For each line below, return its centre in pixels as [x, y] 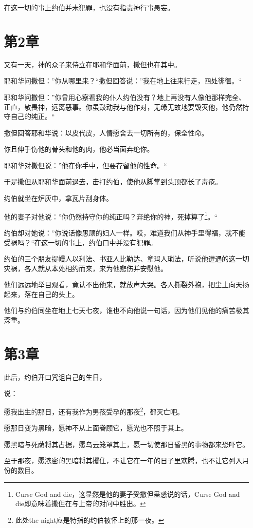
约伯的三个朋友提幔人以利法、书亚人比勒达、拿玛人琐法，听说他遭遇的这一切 [126, 259]
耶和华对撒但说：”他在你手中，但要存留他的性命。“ [86, 165]
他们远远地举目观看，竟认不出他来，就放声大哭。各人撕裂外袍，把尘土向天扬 [126, 284]
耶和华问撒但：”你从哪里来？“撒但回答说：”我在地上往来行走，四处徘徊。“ [123, 81]
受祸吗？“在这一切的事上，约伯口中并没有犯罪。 [81, 242]
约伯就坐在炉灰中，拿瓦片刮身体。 [58, 198]
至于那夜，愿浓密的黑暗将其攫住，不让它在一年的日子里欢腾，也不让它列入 [123, 460]
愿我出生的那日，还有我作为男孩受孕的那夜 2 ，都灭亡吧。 [94, 411]
